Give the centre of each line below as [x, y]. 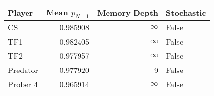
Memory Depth [128, 12]
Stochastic [186, 12]
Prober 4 [23, 84]
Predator [23, 70]
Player [21, 12]
